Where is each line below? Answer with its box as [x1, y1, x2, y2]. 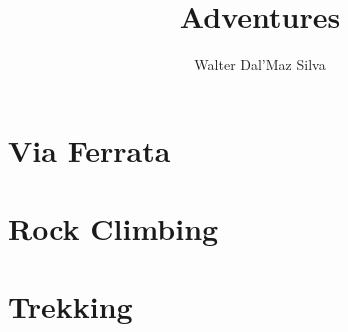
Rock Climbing [8, 208, 219, 249]
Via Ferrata [8, 129, 171, 170]
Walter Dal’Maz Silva [194, 54, 326, 75]
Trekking [8, 286, 133, 327]
